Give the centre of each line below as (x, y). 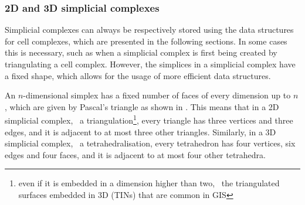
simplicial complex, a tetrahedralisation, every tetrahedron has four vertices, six (150, 143)
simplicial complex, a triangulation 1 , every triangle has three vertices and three (149, 119)
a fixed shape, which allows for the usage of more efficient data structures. (138, 75)
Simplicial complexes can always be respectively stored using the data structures (149, 30)
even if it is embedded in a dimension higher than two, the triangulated (149, 183)
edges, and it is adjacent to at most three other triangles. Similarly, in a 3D (140, 131)
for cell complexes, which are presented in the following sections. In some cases (146, 41)
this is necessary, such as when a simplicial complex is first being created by (141, 52)
